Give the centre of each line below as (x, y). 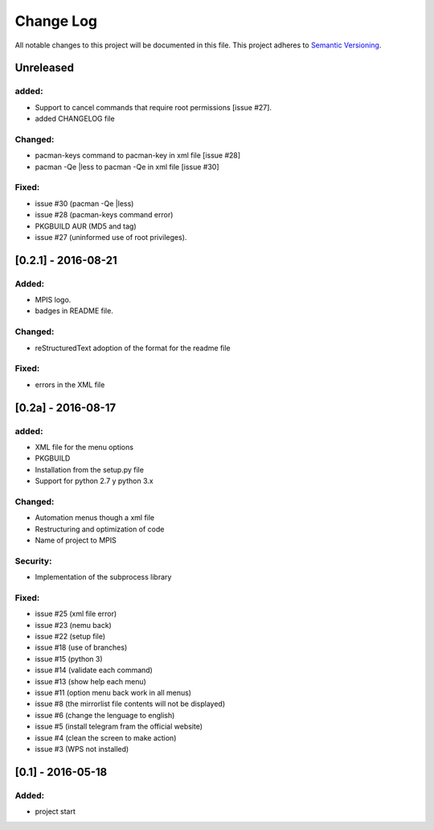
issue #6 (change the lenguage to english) (105, 715)
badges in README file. (74, 311)
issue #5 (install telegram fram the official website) (119, 727)
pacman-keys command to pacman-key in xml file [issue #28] (138, 155)
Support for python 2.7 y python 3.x (94, 481)
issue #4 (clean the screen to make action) (106, 737)
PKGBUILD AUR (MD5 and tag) (86, 226)
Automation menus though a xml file (95, 518)
